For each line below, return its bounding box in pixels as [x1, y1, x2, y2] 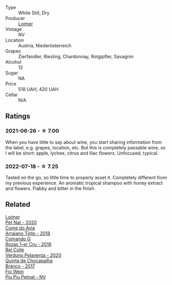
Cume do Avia [5, 224, 35, 231]
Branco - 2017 [5, 263, 35, 269]
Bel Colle [5, 246, 25, 253]
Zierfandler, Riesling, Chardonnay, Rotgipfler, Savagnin [18, 53, 133, 60]
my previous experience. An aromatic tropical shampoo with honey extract [5, 180, 163, 186]
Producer [5, 15, 25, 21]
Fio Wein [5, 268, 24, 274]
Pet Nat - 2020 [5, 219, 37, 225]
